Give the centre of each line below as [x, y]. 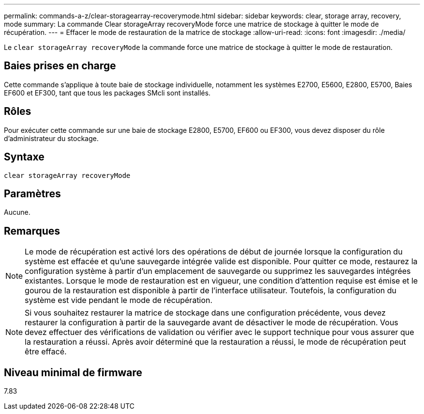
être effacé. [46, 352]
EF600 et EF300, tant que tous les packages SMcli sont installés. [107, 93]
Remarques [32, 231]
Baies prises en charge [60, 66]
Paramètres [32, 193]
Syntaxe [24, 157]
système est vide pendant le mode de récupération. [119, 300]
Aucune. [17, 212]
